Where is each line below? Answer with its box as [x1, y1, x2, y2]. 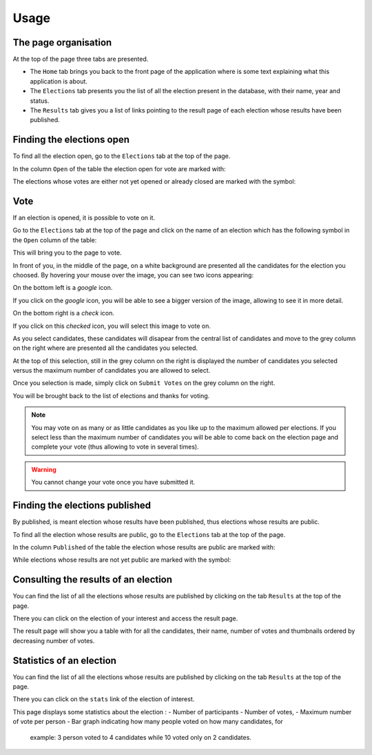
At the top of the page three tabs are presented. [12, 55, 149, 63]
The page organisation [12, 37, 112, 48]
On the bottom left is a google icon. [12, 284, 113, 292]
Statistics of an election [12, 654, 117, 666]
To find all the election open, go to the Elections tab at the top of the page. [12, 152, 231, 160]
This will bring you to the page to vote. [12, 248, 122, 257]
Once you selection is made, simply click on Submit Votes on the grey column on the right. [12, 379, 276, 387]
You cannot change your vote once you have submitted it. [31, 478, 196, 487]
